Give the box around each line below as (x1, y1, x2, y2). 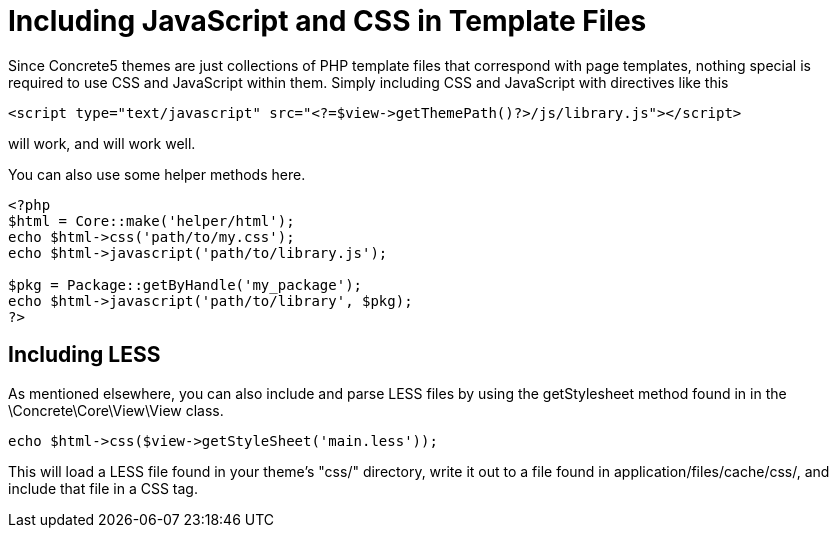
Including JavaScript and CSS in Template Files (8, 4, 647, 38)
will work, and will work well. (8, 134, 196, 152)
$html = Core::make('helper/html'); (8, 212, 295, 229)
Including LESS (8, 342, 161, 368)
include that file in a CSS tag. (8, 479, 198, 497)
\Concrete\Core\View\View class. (8, 401, 224, 419)
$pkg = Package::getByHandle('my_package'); (8, 276, 363, 293)
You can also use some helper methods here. (8, 165, 306, 183)
